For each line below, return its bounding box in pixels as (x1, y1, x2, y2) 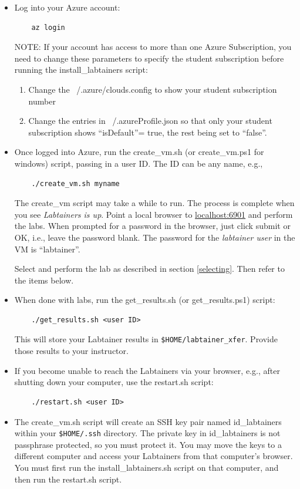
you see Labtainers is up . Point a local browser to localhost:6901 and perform (14, 208, 293, 220)
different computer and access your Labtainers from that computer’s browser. (14, 450, 293, 462)
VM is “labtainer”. (14, 242, 80, 255)
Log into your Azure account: (14, 1, 120, 13)
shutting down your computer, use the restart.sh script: (14, 376, 214, 388)
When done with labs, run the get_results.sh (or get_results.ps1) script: (14, 294, 275, 306)
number (28, 95, 56, 107)
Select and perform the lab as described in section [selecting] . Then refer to (14, 262, 285, 275)
